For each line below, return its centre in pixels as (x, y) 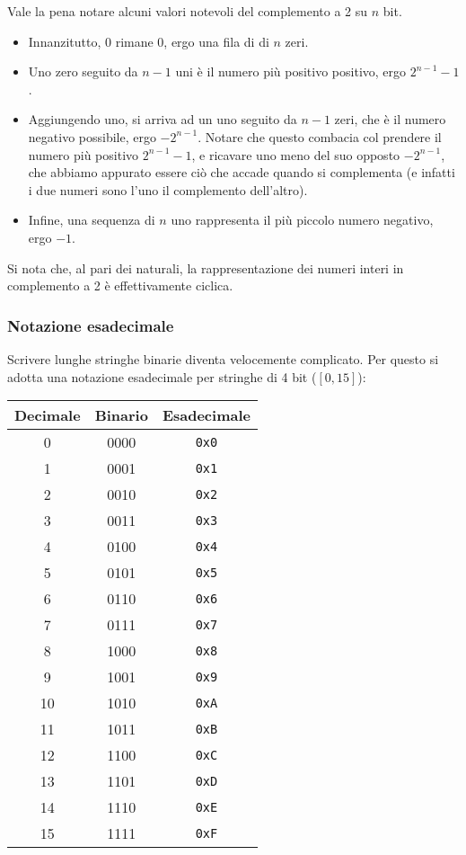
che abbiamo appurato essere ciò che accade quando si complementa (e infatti (242, 172)
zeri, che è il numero (390, 119)
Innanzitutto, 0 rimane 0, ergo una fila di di (149, 41)
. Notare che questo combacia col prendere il (320, 136)
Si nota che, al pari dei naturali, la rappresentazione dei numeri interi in (206, 267)
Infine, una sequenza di (92, 220)
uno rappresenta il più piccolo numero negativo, (302, 220)
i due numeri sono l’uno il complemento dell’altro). (168, 189)
